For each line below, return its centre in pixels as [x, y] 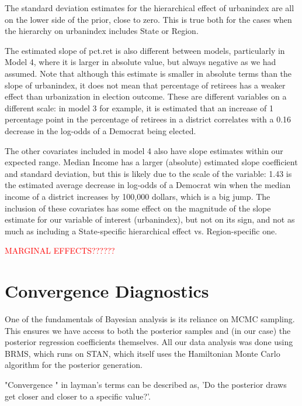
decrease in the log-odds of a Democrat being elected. [100, 130]
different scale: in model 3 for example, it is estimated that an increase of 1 [139, 108]
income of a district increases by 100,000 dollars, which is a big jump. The [138, 196]
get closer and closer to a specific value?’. [78, 396]
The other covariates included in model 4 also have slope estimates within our [144, 150]
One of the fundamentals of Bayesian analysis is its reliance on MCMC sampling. [150, 319]
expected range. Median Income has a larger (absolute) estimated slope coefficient [151, 162]
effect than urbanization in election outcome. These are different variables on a [146, 96]
